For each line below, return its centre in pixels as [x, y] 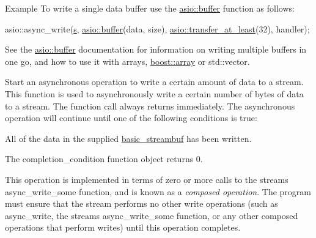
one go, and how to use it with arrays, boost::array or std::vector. [127, 61]
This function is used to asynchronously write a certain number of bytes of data [154, 93]
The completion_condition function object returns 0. [104, 159]
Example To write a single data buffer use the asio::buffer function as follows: [150, 8]
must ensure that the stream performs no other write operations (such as [141, 203]
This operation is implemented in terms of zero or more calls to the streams [147, 179]
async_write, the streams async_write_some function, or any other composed [152, 215]
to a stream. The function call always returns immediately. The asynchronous [150, 106]
